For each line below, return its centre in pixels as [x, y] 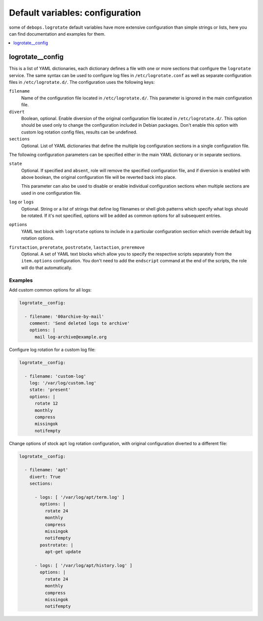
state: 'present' [50, 390]
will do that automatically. [47, 268]
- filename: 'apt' [46, 470]
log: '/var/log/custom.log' [63, 383]
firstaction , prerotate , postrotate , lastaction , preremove [77, 247]
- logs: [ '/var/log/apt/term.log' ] [80, 497]
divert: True [45, 477]
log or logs [21, 202]
